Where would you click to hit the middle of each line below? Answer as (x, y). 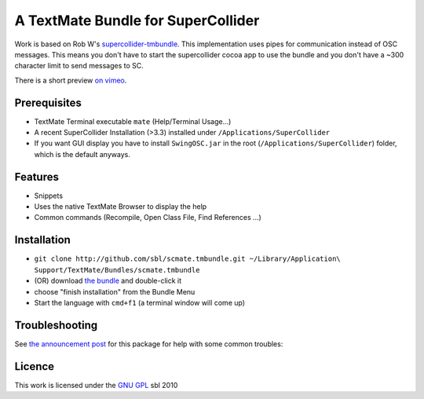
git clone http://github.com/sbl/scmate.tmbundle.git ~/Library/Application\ (187, 259)
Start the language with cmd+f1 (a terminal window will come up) (140, 302)
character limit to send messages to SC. (79, 66)
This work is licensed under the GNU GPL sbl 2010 (96, 385)
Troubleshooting (56, 325)
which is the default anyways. (82, 154)
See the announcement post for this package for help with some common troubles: (149, 344)
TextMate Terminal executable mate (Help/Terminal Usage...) (133, 121)
